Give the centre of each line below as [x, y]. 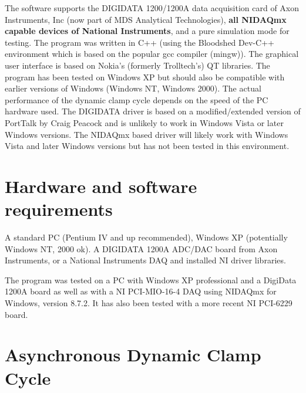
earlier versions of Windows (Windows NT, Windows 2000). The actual [133, 88]
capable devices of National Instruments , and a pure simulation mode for [147, 31]
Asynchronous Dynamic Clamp [133, 355]
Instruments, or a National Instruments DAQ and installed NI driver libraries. [145, 260]
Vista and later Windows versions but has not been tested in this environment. [147, 146]
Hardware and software [101, 186]
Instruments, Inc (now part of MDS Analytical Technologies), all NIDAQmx [146, 19]
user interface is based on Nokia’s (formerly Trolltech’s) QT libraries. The [137, 65]
